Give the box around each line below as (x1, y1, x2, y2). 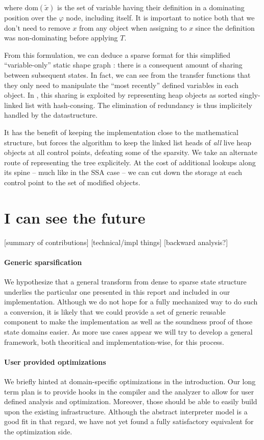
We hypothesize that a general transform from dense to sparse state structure (4, 276, 247, 287)
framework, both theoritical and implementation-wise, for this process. (4, 336, 225, 347)
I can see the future (4, 207, 146, 228)
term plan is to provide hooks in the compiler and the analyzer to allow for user (4, 386, 254, 397)
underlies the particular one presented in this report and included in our (4, 286, 230, 297)
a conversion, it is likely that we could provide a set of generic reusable (4, 306, 226, 317)
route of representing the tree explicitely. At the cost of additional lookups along (4, 157, 256, 167)
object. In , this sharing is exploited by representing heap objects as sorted (4, 90, 237, 100)
